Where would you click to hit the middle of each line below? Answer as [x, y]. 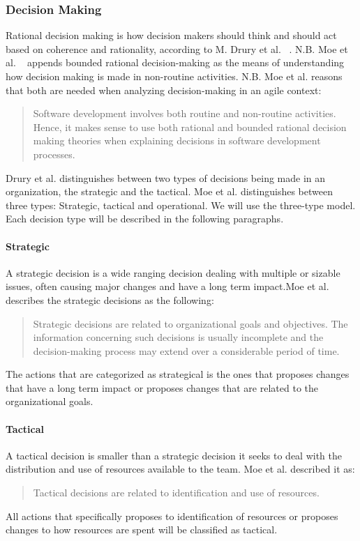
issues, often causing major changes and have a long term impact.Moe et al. [167, 286]
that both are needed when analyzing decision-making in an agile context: [164, 90]
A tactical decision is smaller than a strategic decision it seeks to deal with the [174, 455]
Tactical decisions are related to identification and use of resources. [176, 493]
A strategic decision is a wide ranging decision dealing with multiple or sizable [173, 272]
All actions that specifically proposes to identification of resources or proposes [172, 516]
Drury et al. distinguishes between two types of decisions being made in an [166, 177]
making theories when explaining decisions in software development [177, 140]
